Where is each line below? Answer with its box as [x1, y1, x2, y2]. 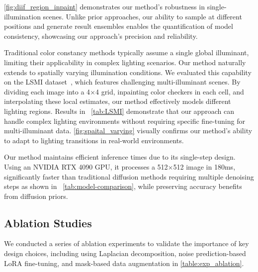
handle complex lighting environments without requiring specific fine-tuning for [4, 115, 245, 126]
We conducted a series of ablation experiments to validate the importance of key [4, 238, 249, 249]
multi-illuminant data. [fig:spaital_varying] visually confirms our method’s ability [4, 125, 253, 136]
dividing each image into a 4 [4, 86, 90, 96]
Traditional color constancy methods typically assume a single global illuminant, [4, 47, 249, 58]
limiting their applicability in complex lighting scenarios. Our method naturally [4, 57, 246, 67]
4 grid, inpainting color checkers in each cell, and [95, 86, 244, 96]
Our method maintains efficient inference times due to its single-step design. [4, 152, 236, 162]
